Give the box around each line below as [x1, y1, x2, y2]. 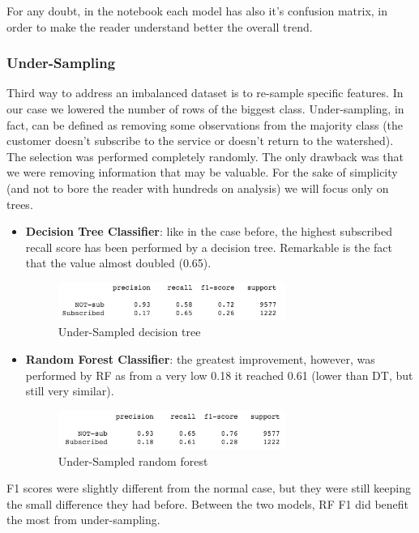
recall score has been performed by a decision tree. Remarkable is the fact [25, 238, 392, 255]
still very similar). [25, 382, 114, 399]
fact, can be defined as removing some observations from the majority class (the [6, 116, 404, 133]
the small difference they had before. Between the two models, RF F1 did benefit [6, 495, 409, 512]
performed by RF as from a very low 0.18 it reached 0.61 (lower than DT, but [25, 366, 413, 383]
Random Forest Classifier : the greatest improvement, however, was [25, 351, 375, 368]
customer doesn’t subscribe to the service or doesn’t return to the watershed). [6, 132, 394, 149]
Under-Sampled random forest [58, 452, 208, 469]
